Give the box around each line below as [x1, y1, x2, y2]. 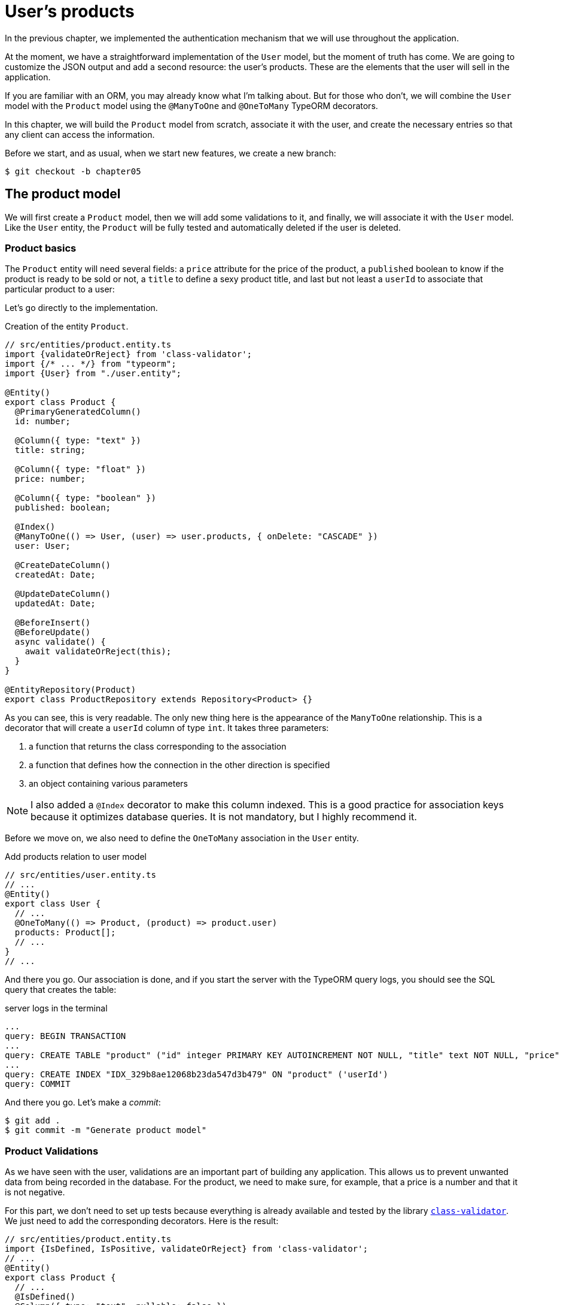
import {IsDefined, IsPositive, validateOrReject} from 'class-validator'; [5, 1244, 368, 1254]
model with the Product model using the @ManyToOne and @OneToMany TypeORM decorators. [5, 100, 378, 111]
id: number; [14, 416, 71, 427]
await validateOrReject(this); [25, 647, 172, 657]
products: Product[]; [14, 928, 116, 938]
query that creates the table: [5, 984, 117, 995]
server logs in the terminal [5, 1003, 108, 1014]
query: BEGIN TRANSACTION [5, 1031, 126, 1041]
